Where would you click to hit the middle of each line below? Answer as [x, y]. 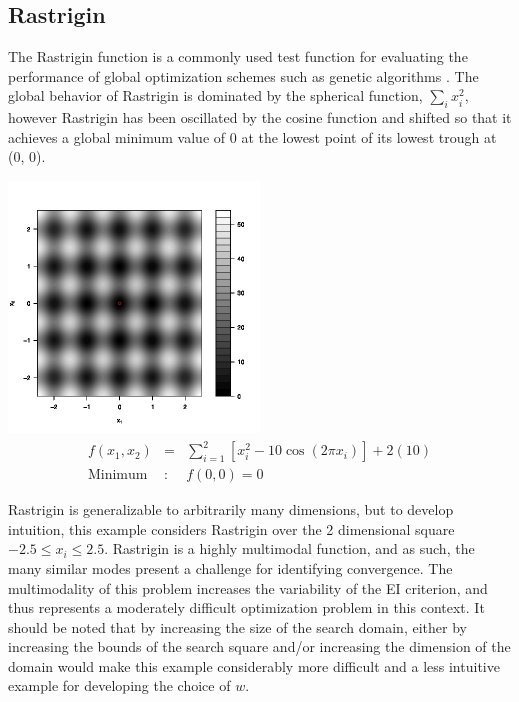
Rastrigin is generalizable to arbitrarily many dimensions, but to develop [231, 509]
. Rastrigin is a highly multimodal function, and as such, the [289, 548]
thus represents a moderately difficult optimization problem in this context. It [246, 607]
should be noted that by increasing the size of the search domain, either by [237, 626]
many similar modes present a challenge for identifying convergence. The [230, 567]
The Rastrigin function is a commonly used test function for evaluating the [238, 56]
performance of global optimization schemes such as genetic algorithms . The [243, 75]
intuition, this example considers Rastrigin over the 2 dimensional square [231, 528]
